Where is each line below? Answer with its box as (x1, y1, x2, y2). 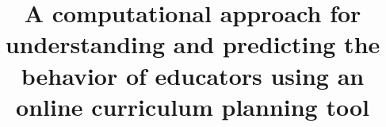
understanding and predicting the (5, 28, 380, 60)
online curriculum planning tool (16, 90, 369, 122)
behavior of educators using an (21, 59, 365, 91)
